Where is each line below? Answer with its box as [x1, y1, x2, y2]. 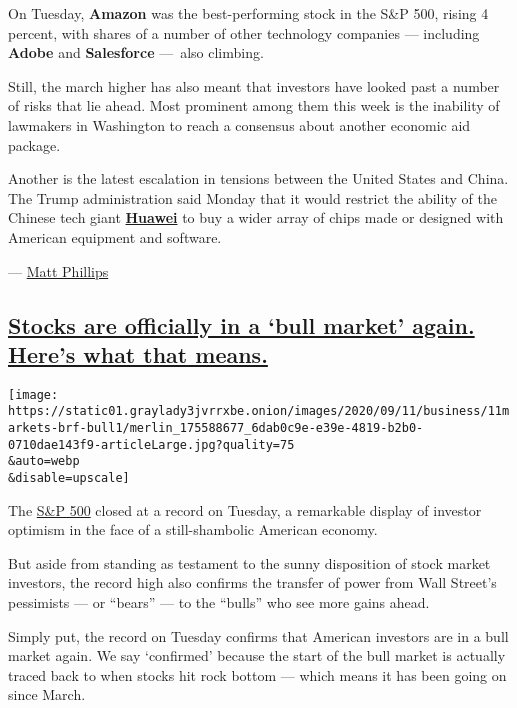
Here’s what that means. [8, 338, 268, 369]
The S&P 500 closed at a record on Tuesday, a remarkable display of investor [8, 499, 482, 520]
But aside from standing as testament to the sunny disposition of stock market [8, 552, 491, 573]
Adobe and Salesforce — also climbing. [8, 42, 264, 63]
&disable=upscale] [8, 471, 130, 485]
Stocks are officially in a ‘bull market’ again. [8, 309, 475, 340]
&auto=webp [8, 454, 80, 469]
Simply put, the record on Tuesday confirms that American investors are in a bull [8, 625, 509, 646]
